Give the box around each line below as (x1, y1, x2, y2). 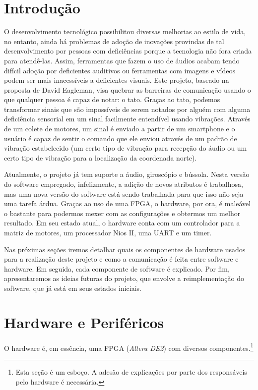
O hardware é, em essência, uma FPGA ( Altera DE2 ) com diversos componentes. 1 (4, 341, 254, 353)
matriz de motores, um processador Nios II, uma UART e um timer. (4, 227, 212, 237)
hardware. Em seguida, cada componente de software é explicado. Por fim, (4, 263, 230, 274)
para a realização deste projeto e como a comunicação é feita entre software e (4, 254, 239, 264)
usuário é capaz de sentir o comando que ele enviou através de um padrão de (4, 133, 237, 143)
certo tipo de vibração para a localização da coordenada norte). (4, 152, 197, 163)
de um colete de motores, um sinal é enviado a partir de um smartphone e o (4, 123, 235, 134)
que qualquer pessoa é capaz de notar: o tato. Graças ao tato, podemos (4, 94, 220, 105)
